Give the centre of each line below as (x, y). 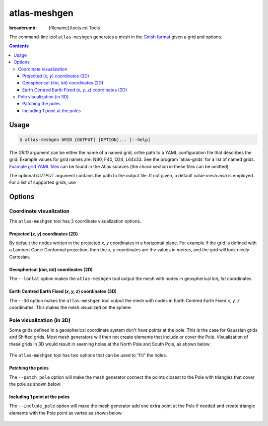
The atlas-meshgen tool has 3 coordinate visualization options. (75, 221)
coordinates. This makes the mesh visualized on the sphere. (70, 307)
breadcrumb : (23, 28)
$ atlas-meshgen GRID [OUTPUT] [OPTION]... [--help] (85, 140)
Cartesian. (20, 257)
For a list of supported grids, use (43, 182)
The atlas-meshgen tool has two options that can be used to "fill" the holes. (88, 355)
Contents (19, 46)
